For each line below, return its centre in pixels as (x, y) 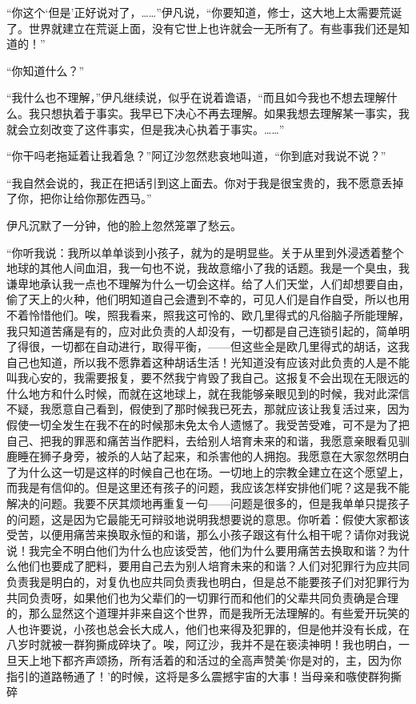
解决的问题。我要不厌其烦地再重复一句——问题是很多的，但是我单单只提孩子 (208, 503)
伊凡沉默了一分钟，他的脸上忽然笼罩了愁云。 (124, 225)
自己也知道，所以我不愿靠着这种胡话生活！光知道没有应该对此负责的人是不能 (208, 362)
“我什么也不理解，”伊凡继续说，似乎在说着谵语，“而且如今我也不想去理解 (196, 97)
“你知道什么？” (46, 70)
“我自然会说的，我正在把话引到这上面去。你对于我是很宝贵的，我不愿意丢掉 (205, 182)
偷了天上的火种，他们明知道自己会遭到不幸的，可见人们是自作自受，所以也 (202, 299)
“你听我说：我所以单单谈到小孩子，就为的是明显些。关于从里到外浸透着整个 (205, 252)
